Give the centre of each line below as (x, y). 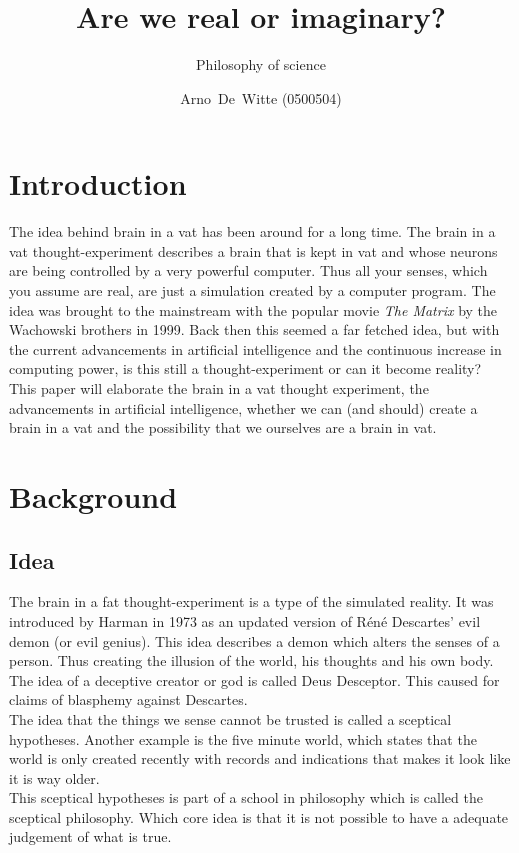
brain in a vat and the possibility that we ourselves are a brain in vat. (223, 427)
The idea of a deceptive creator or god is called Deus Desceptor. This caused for (254, 679)
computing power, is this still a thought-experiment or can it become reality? (245, 368)
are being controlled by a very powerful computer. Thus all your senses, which (248, 270)
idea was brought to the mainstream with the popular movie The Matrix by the (253, 309)
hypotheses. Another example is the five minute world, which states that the (243, 738)
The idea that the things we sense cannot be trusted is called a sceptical (230, 718)
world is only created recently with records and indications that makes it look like (260, 758)
